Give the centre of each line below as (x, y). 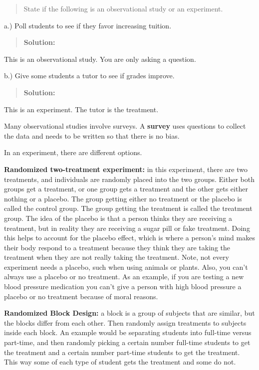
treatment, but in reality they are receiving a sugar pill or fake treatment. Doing (127, 228)
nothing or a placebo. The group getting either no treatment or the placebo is (123, 198)
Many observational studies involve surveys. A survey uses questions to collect (125, 126)
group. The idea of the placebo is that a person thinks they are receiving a (118, 218)
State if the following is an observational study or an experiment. (123, 8)
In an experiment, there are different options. (73, 152)
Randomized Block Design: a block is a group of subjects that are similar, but (129, 313)
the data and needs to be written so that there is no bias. (92, 135)
